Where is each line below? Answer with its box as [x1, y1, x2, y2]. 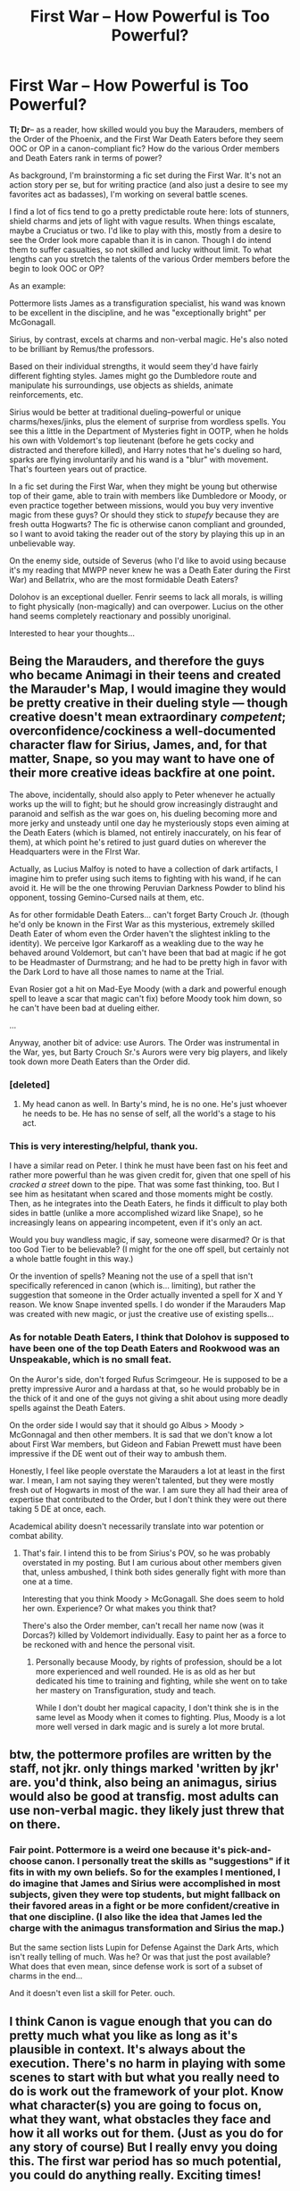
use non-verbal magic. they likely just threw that [9, 1803, 285, 1818]
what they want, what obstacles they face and [9, 2111, 271, 2127]
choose [9, 1854, 43, 1867]
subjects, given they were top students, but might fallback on [9, 1888, 281, 1901]
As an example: [9, 280, 66, 291]
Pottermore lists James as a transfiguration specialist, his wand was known [9, 298, 286, 308]
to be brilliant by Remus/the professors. [9, 343, 154, 354]
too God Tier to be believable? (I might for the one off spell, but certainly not [9, 1244, 289, 1255]
